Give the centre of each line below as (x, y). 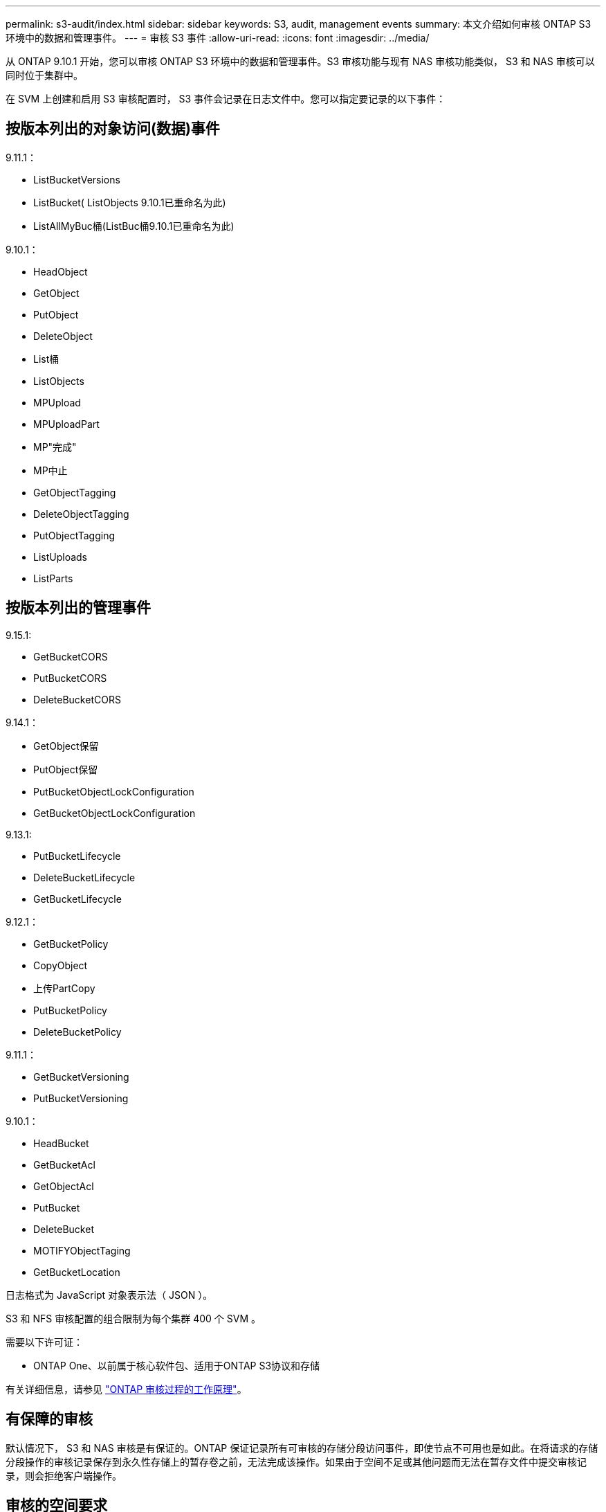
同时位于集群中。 (44, 75)
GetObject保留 (66, 746)
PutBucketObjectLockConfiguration (114, 791)
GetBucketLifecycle (77, 899)
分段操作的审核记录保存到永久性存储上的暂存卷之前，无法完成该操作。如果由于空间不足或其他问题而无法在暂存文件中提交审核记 (296, 1461)
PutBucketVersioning (81, 1098)
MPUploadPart (66, 424)
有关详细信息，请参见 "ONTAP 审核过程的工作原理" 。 (126, 1389)
